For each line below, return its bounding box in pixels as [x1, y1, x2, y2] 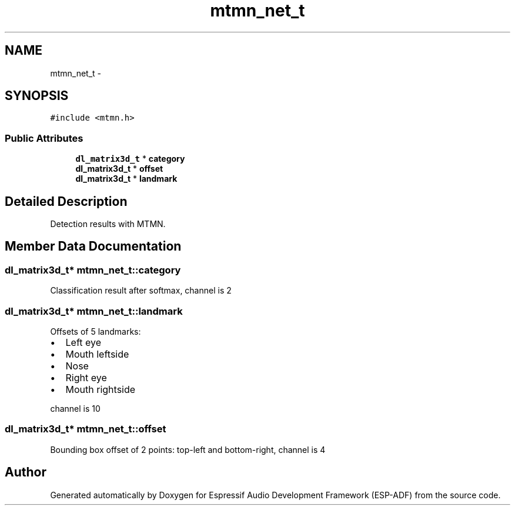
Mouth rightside [65, 384, 136, 395]
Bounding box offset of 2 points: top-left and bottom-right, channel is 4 [50, 444, 326, 455]
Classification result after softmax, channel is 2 [50, 285, 232, 296]
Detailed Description [5, 194, 128, 209]
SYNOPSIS [5, 88, 69, 104]
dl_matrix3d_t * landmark [75, 174, 178, 184]
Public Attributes [5, 132, 83, 144]
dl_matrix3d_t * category [75, 154, 185, 164]
